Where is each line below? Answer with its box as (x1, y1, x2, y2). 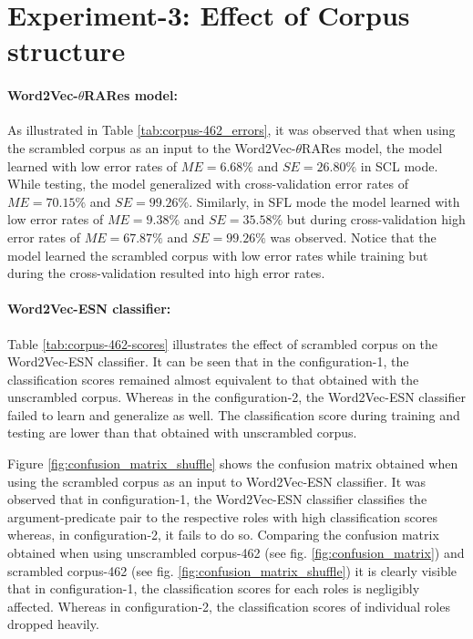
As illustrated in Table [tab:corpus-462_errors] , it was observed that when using (7, 120, 456, 139)
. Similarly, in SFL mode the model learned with (189, 191, 460, 211)
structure (7, 32, 126, 69)
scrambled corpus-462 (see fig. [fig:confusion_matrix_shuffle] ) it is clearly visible (7, 561, 458, 580)
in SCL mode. (360, 156, 438, 175)
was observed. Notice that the (270, 227, 437, 246)
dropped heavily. (7, 614, 99, 634)
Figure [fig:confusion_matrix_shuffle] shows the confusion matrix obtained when (7, 454, 458, 473)
